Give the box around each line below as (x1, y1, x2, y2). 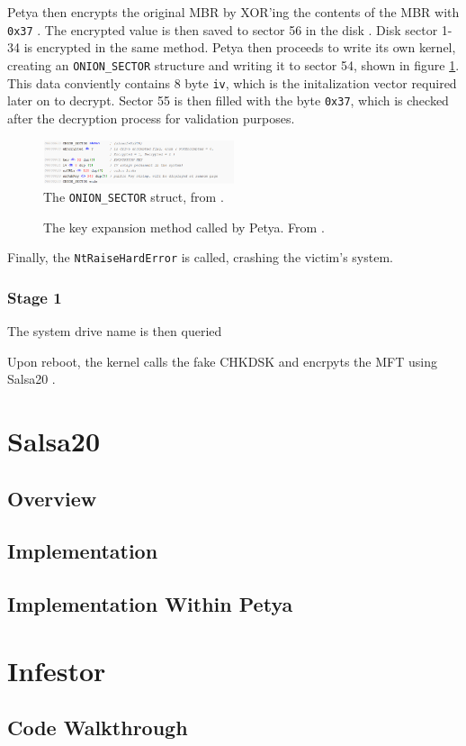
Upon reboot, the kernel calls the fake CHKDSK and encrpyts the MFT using (7, 351, 437, 370)
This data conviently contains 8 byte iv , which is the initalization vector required (7, 73, 457, 92)
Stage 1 (7, 286, 62, 308)
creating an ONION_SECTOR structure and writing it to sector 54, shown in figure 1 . (7, 55, 460, 74)
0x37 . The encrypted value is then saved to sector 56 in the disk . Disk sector (7, 20, 438, 39)
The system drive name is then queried (7, 322, 222, 341)
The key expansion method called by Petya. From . (43, 217, 325, 236)
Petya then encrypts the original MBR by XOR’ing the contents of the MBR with (7, 3, 460, 21)
